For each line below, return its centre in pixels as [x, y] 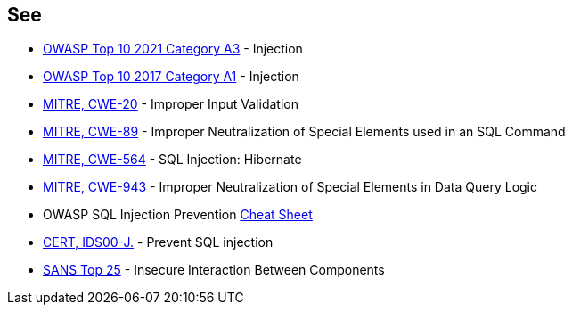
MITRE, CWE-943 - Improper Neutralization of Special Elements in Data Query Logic [290, 187]
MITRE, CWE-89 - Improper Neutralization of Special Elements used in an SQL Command [304, 132]
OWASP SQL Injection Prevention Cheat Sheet [178, 215]
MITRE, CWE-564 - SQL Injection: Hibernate [172, 160]
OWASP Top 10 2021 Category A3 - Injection [173, 49]
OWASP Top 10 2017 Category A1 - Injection [171, 77]
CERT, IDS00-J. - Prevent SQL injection [158, 242]
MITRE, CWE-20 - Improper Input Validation [171, 104]
